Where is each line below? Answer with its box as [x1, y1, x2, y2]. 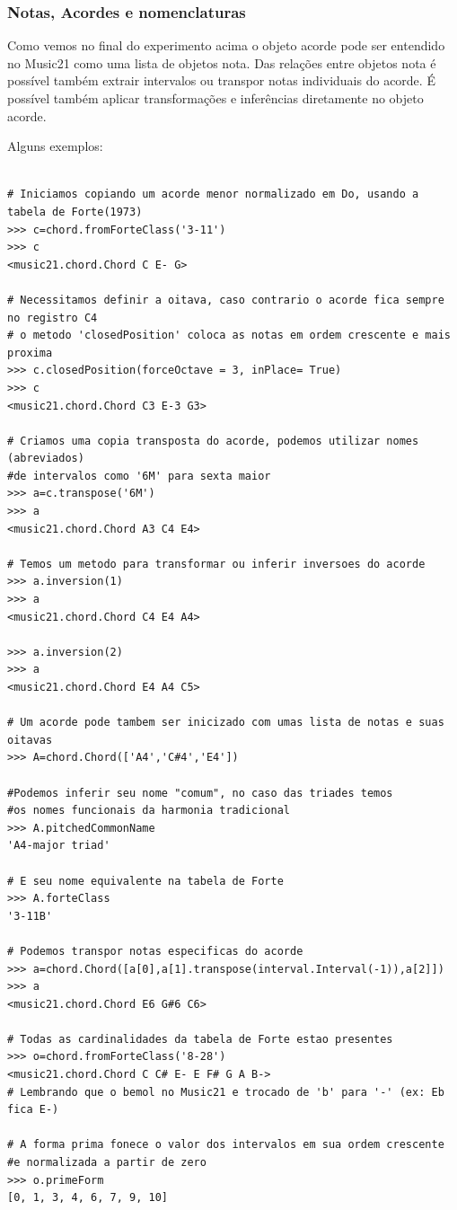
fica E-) [7, 1103, 59, 1117]
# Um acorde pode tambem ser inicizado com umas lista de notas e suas [7, 716, 444, 729]
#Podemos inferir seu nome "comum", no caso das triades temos [7, 786, 393, 799]
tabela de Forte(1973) [7, 205, 143, 218]
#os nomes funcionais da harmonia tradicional [7, 804, 290, 817]
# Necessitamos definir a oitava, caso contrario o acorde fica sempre [7, 293, 444, 306]
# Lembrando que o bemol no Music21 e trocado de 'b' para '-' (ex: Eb [7, 1085, 444, 1099]
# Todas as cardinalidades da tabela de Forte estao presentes [7, 1032, 393, 1046]
